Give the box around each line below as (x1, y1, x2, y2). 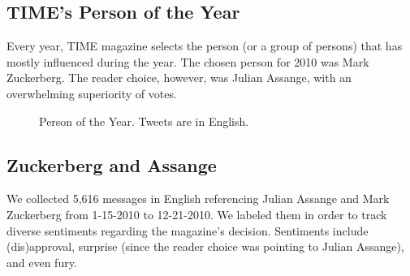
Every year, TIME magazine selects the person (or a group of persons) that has (6, 37, 403, 54)
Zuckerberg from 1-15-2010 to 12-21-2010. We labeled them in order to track (6, 205, 387, 222)
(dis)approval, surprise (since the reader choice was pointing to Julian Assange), (6, 238, 404, 255)
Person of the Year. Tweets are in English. (39, 112, 249, 129)
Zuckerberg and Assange (6, 152, 217, 177)
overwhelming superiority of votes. (6, 84, 177, 101)
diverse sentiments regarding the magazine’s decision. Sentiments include (6, 222, 369, 239)
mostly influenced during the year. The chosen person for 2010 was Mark (6, 53, 369, 70)
